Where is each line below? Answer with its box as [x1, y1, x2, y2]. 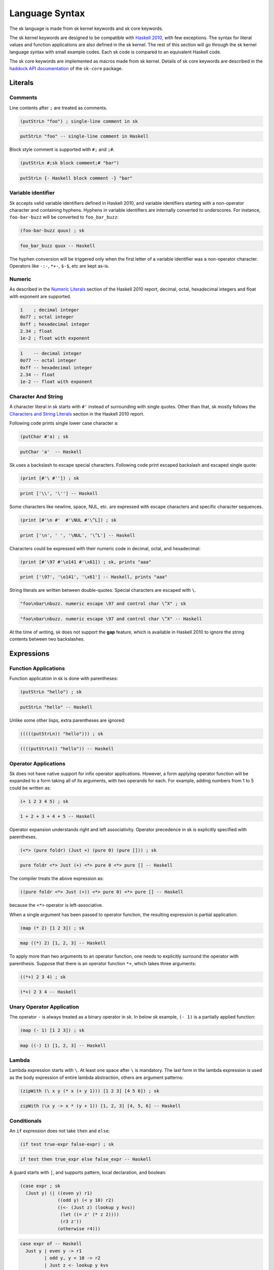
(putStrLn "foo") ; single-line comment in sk [20, 118, 138, 124]
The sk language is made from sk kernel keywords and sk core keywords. [9, 25, 163, 31]
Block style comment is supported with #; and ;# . [9, 146, 115, 152]
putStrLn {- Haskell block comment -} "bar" [20, 175, 133, 181]
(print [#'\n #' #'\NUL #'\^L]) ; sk [20, 517, 117, 523]
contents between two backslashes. [9, 636, 85, 642]
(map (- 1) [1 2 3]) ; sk [20, 1027, 85, 1033]
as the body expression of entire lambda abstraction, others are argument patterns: [9, 1074, 184, 1081]
